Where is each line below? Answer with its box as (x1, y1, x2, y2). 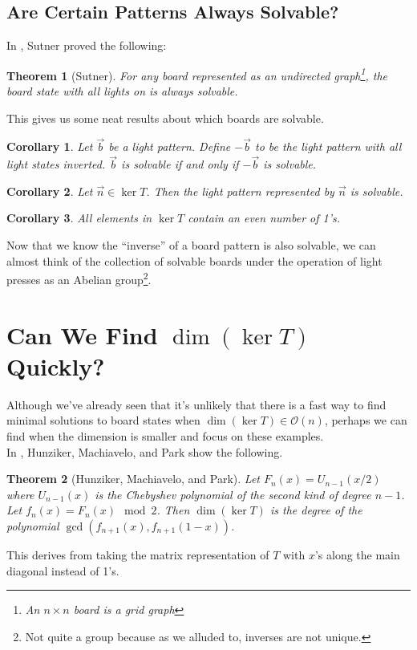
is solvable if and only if (121, 156, 239, 173)
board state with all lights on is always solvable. (6, 83, 238, 100)
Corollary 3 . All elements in (6, 209, 152, 226)
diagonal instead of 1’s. (6, 562, 119, 579)
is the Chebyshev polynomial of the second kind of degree (95, 485, 371, 502)
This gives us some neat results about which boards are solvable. (6, 109, 324, 126)
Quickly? (6, 349, 105, 382)
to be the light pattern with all (255, 138, 402, 155)
